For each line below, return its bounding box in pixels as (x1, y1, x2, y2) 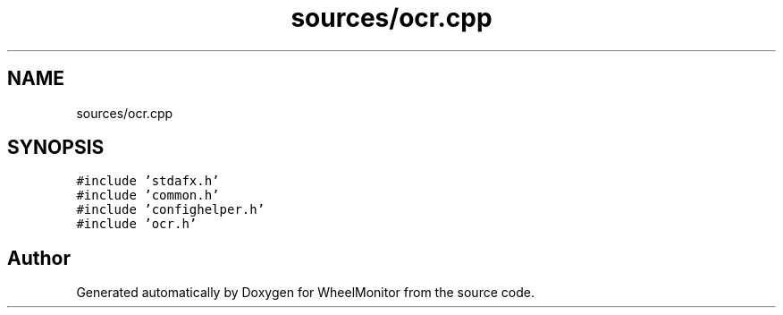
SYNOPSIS (7, 136, 105, 159)
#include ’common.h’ (76, 188, 220, 203)
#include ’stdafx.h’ (76, 174, 220, 189)
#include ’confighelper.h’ (76, 202, 265, 217)
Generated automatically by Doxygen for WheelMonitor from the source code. (76, 285, 535, 301)
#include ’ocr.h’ (76, 217, 198, 232)
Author (7, 246, 71, 269)
